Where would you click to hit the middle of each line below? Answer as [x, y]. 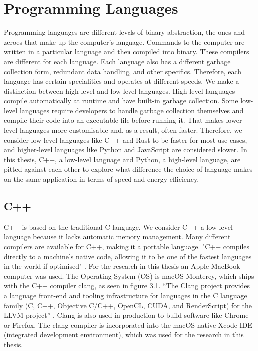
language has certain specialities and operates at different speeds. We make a [122, 81]
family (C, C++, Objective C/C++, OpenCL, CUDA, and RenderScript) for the [128, 305]
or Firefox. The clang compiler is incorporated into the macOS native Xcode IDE [128, 324]
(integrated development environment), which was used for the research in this [124, 334]
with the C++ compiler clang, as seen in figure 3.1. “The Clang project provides [127, 285]
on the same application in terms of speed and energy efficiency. [102, 179]
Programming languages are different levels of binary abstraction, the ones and [124, 32]
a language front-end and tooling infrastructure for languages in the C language [126, 295]
